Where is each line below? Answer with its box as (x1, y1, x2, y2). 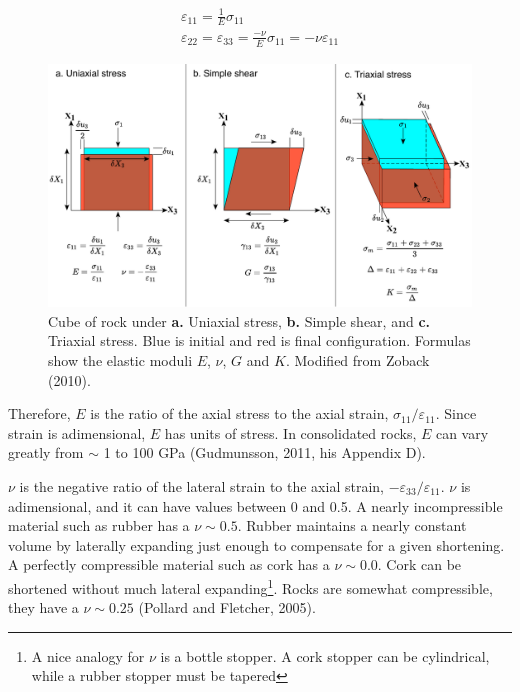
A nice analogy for (31, 645, 145, 666)
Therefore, (8, 403, 71, 424)
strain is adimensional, (8, 422, 146, 443)
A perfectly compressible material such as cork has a (8, 554, 330, 575)
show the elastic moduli (48, 350, 193, 370)
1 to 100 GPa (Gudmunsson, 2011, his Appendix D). (103, 442, 426, 463)
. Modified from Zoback (285, 350, 430, 370)
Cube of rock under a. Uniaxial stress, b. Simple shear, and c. (48, 310, 430, 331)
